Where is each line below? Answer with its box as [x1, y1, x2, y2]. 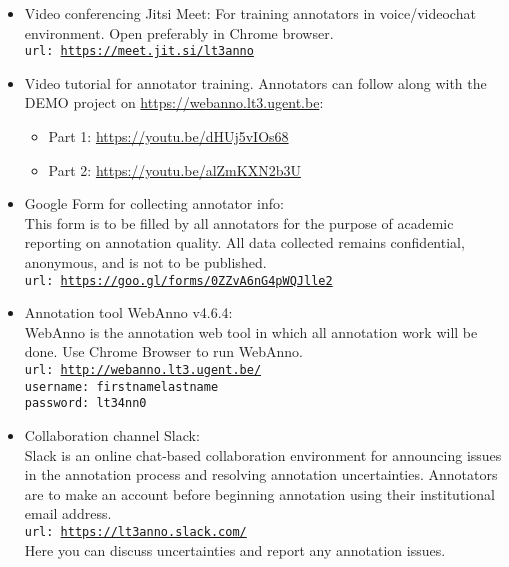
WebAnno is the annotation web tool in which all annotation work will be [24, 321, 478, 342]
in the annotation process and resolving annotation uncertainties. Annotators [24, 464, 498, 485]
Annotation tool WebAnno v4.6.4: [24, 302, 233, 323]
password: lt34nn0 [24, 396, 147, 411]
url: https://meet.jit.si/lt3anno [24, 44, 254, 59]
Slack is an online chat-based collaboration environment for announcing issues [24, 444, 502, 465]
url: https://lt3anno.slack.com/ [24, 524, 247, 539]
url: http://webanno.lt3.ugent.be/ [24, 363, 262, 378]
